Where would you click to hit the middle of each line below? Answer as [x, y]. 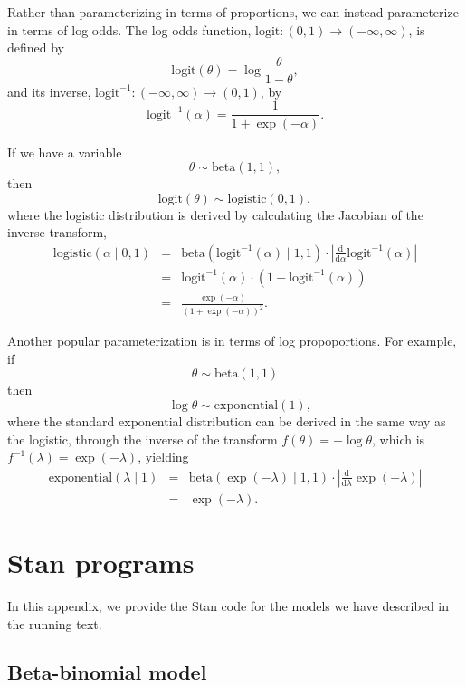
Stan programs [101, 562]
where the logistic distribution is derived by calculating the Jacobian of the [215, 214]
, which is [399, 439]
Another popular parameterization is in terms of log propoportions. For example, [232, 341]
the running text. [55, 623]
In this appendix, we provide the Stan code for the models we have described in [228, 605]
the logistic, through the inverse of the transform [143, 439]
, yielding [163, 457]
